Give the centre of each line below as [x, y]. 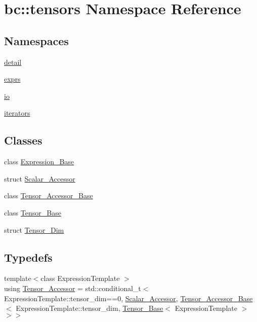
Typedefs [28, 257]
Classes [23, 140]
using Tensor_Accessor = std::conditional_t [73, 288]
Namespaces [36, 40]
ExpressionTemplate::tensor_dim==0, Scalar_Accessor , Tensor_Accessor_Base [128, 298]
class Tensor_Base [33, 212]
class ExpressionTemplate [80, 278]
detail [13, 62]
